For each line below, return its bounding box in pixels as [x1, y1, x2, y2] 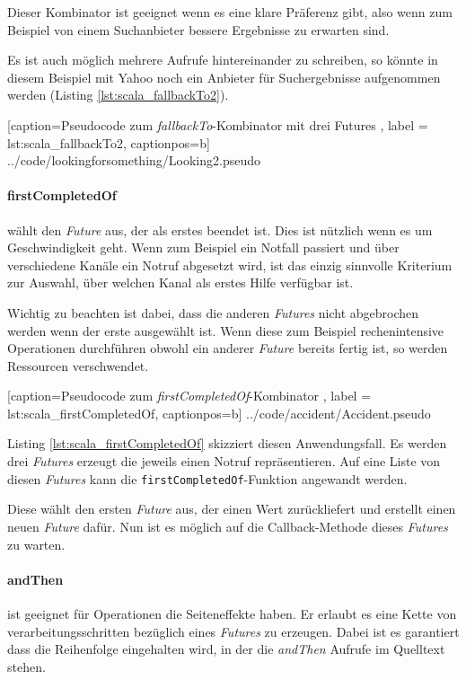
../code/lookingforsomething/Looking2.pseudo [7, 151, 261, 170]
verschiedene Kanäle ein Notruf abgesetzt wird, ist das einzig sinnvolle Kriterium [7, 255, 453, 274]
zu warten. [7, 534, 66, 553]
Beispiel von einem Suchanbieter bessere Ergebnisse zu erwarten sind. [7, 20, 390, 39]
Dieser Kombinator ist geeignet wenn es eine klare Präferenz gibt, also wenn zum [7, 3, 453, 21]
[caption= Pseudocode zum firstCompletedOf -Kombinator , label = [7, 386, 372, 405]
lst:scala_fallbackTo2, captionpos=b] [7, 133, 210, 152]
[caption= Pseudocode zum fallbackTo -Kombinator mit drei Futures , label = [7, 115, 428, 134]
